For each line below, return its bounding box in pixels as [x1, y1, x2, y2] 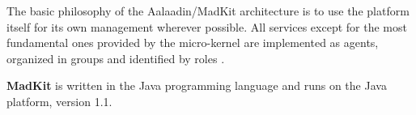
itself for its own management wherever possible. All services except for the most [6, 18, 407, 35]
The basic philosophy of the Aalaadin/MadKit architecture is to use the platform [6, 2, 410, 19]
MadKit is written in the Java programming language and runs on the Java [6, 77, 387, 94]
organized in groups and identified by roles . [6, 49, 225, 66]
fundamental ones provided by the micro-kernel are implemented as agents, [6, 34, 379, 51]
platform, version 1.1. [6, 92, 112, 109]
